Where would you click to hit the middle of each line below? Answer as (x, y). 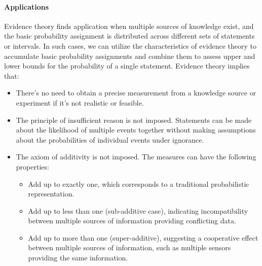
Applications (27, 6)
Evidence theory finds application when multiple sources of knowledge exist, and (129, 26)
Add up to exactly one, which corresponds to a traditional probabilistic (139, 184)
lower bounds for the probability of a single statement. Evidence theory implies (127, 66)
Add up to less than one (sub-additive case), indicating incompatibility (138, 210)
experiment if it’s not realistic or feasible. (80, 102)
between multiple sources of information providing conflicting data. (132, 221)
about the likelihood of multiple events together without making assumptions (136, 130)
